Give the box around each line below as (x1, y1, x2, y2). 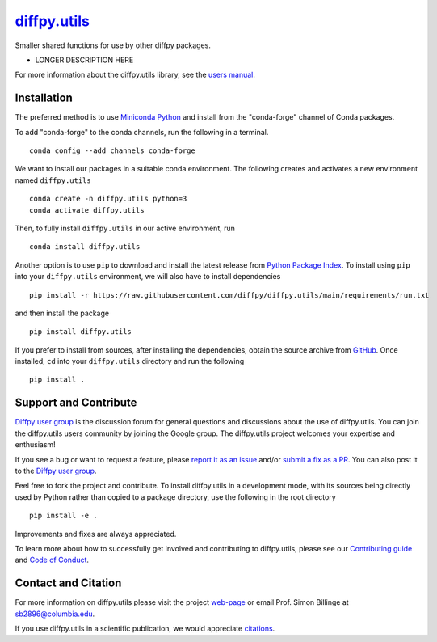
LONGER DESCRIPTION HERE (35, 55, 134, 65)
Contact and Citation (15, 577, 122, 590)
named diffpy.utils (15, 175, 92, 185)
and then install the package (15, 308, 109, 318)
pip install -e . (29, 511, 98, 521)
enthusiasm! (15, 440, 56, 450)
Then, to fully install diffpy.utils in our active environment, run (15, 223, 236, 233)
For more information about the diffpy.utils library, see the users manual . (15, 70, 256, 80)
